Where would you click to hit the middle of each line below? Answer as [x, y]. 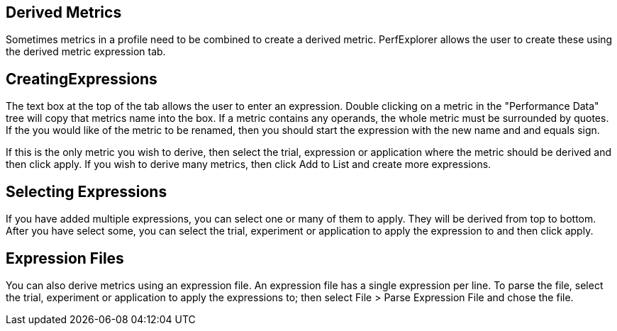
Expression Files [65, 258]
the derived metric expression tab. [86, 52]
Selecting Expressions [87, 191]
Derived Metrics [64, 12]
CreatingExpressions [82, 79]
